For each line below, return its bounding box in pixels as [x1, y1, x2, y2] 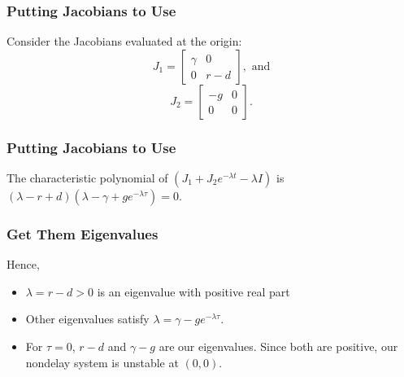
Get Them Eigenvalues [7, 223, 159, 243]
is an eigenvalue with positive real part [97, 283, 290, 300]
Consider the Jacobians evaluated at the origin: [7, 33, 242, 50]
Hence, [7, 256, 40, 273]
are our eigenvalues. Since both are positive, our [159, 338, 398, 355]
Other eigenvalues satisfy [25, 310, 150, 327]
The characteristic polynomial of [7, 169, 168, 186]
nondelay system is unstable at [25, 353, 179, 370]
